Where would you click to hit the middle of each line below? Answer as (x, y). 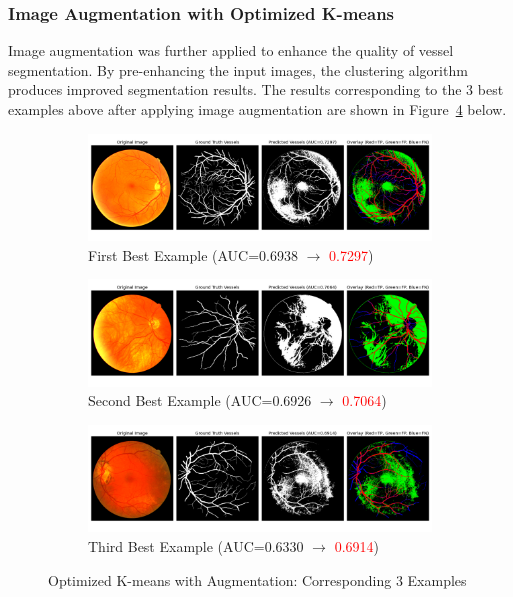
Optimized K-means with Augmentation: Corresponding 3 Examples (257, 579)
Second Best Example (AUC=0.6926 (200, 400)
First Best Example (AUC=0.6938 (193, 254)
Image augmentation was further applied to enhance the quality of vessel (231, 50)
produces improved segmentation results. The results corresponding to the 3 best (256, 89)
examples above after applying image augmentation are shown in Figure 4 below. (257, 109)
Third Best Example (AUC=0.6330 (196, 546)
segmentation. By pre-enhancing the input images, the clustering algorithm (238, 69)
